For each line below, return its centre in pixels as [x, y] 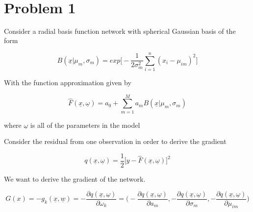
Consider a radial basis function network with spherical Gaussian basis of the [120, 31]
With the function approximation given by [68, 82]
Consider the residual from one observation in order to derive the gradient [115, 141]
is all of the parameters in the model [85, 125]
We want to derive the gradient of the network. [75, 179]
